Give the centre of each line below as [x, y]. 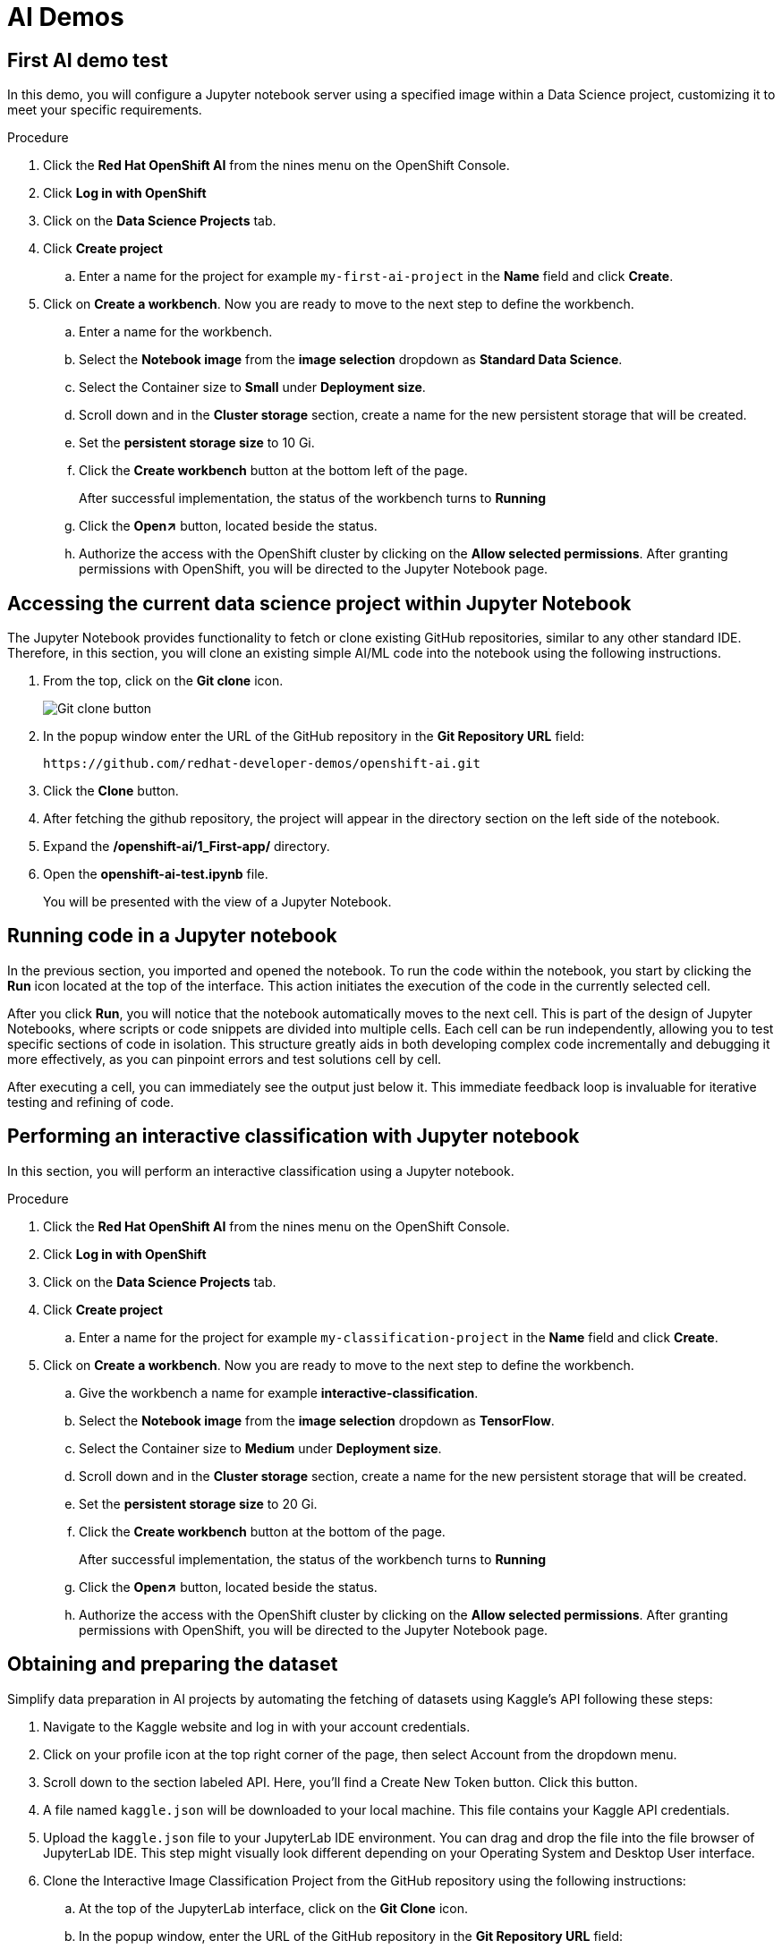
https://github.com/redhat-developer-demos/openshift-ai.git [262, 764]
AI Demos [66, 17]
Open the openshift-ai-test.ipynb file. [156, 874]
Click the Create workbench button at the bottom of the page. [262, 1531]
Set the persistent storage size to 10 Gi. [197, 443]
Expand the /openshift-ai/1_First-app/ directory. [187, 847]
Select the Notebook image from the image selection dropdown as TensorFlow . [317, 1420]
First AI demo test [88, 60]
